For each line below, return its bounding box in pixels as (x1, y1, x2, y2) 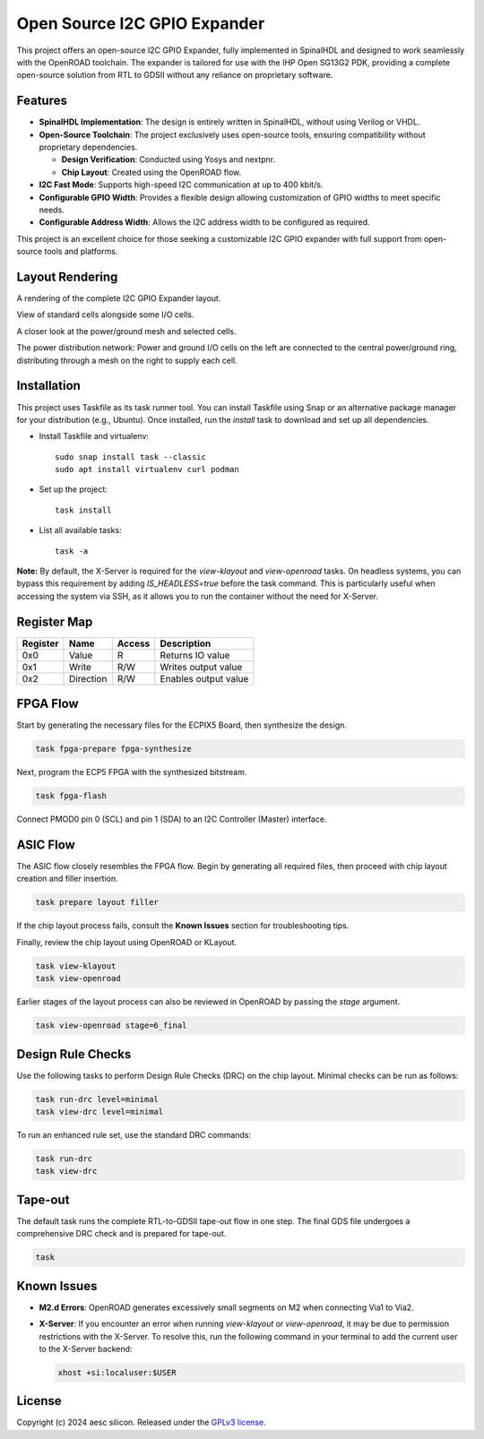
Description (160, 637, 212, 650)
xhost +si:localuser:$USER (57, 1367, 177, 1377)
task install (55, 504, 112, 515)
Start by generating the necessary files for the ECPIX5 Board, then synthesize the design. (16, 719, 347, 730)
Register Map (16, 614, 93, 629)
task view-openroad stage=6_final (35, 1021, 187, 1030)
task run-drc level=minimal (35, 1094, 159, 1104)
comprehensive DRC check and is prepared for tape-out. (16, 1228, 227, 1239)
